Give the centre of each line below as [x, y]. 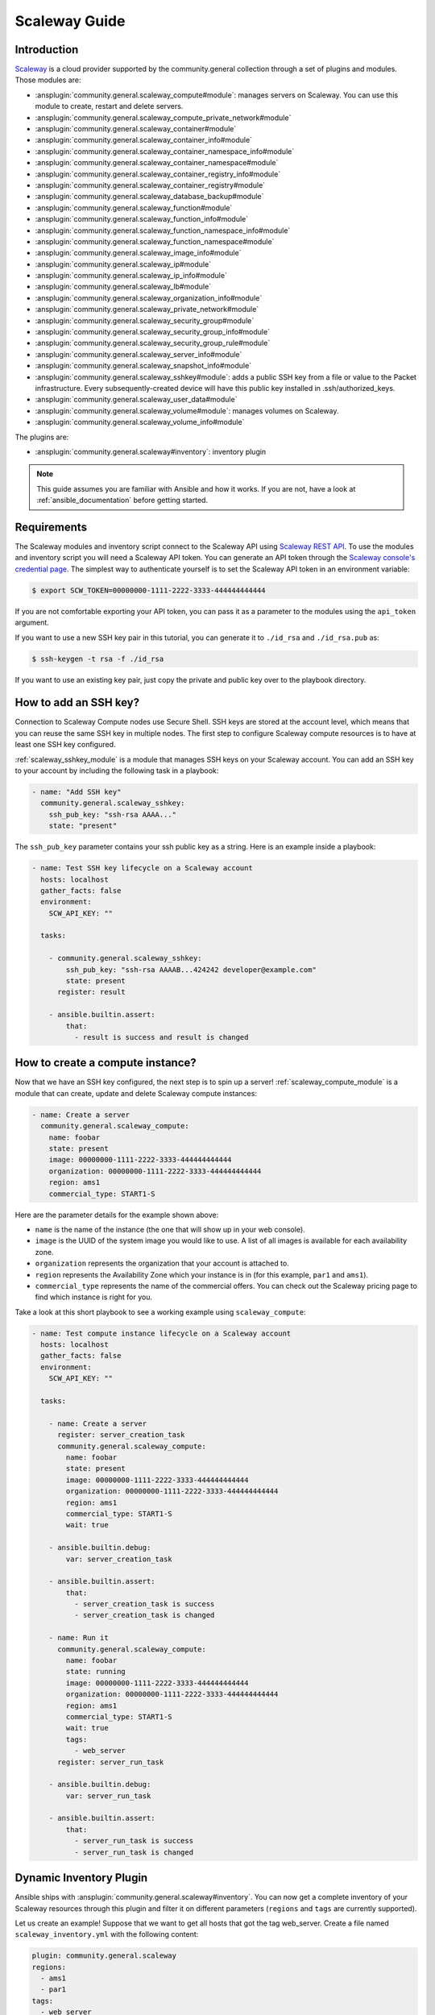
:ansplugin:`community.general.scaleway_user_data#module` [136, 400]
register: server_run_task [111, 1762]
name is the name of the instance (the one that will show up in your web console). [170, 1229]
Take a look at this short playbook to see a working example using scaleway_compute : [160, 1312]
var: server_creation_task [119, 1559]
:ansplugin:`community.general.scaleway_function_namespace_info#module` [163, 231]
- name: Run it [79, 1638]
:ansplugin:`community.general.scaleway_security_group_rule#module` [153, 343]
